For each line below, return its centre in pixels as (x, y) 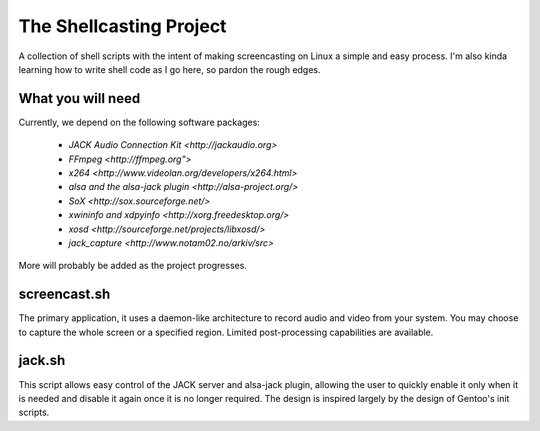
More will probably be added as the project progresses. (132, 266)
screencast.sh (64, 294)
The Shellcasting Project (122, 26)
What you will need (79, 98)
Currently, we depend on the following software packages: (139, 122)
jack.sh (42, 360)
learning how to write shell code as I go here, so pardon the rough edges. (169, 69)
